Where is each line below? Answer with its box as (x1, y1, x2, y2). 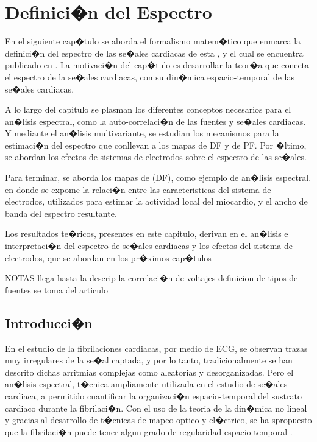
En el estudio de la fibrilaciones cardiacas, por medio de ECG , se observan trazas (5, 342, 308, 354)
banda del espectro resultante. (5, 206, 117, 219)
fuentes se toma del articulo (5, 283, 108, 296)
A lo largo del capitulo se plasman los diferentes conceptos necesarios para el (5, 103, 291, 116)
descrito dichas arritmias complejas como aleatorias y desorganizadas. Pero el (5, 365, 294, 378)
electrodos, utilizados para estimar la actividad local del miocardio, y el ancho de (5, 195, 308, 208)
